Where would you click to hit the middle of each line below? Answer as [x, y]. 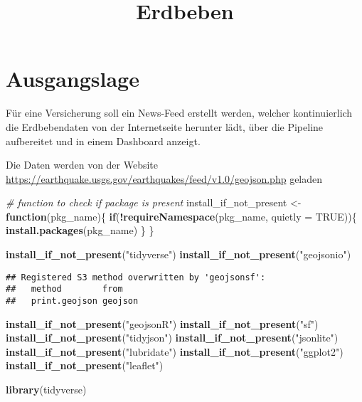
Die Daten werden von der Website [82, 165]
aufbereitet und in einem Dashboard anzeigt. [103, 141]
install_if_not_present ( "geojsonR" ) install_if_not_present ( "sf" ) [162, 323]
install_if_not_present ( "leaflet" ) [85, 365]
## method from [64, 289]
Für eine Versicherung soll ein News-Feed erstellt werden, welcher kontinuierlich [179, 113]
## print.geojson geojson [72, 301]
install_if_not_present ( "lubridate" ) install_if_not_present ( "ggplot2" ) [175, 351]
